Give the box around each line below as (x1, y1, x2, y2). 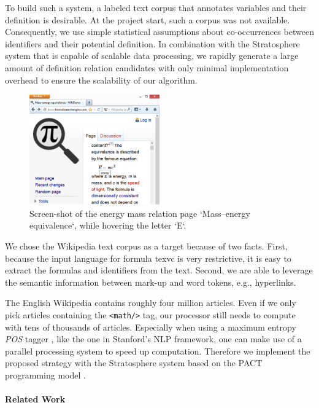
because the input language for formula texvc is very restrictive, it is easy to (5, 251, 291, 264)
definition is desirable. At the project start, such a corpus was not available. (5, 13, 290, 26)
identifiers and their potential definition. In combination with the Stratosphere (5, 37, 300, 50)
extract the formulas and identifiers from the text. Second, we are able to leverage (5, 264, 313, 277)
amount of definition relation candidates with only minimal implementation (5, 61, 289, 74)
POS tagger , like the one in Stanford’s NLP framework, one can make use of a (5, 332, 302, 345)
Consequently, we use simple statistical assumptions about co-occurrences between (5, 25, 314, 38)
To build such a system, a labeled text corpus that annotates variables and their (5, 1, 307, 14)
